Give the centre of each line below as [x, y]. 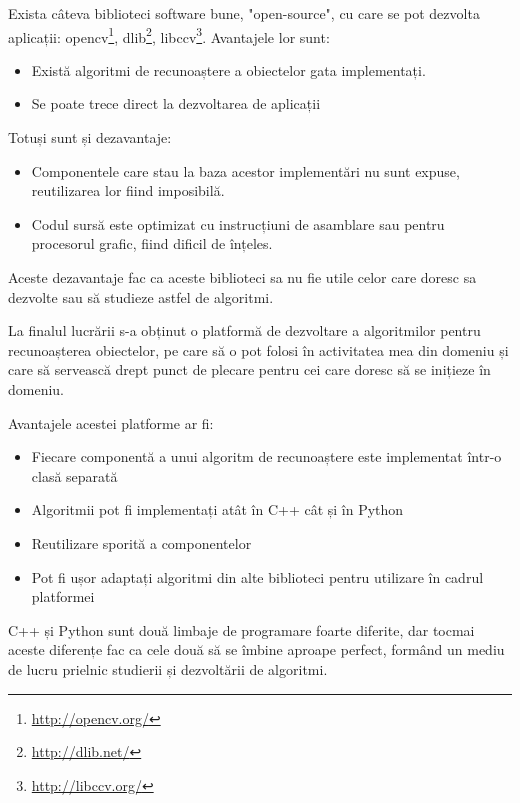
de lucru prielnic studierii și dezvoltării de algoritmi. [168, 668]
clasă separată [74, 475]
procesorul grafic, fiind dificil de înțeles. [152, 243]
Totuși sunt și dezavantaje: [90, 137]
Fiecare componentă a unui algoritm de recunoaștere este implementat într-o [266, 456]
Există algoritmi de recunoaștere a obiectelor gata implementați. [228, 69]
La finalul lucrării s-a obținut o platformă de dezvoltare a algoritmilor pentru [244, 330]
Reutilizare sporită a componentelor [141, 542]
